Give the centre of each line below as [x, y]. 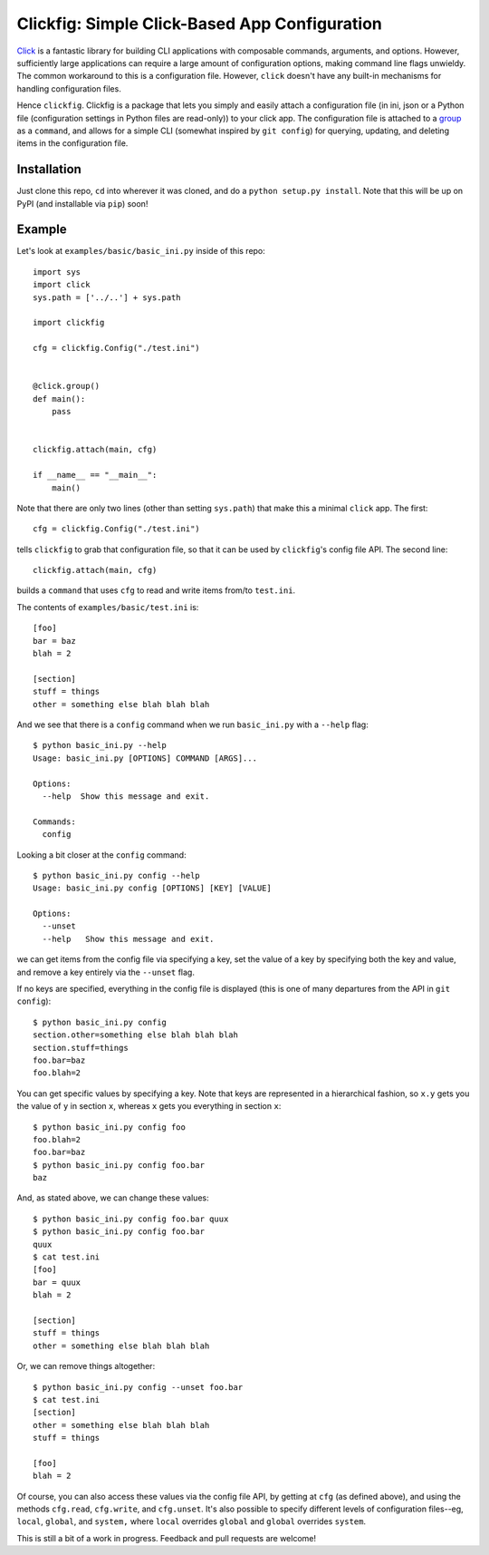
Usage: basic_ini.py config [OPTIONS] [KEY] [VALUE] [152, 888]
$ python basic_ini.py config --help [117, 875]
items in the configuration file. [72, 143]
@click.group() [67, 386]
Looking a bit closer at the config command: [101, 855]
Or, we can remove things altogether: [86, 1366]
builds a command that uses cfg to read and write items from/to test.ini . [156, 590]
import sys [57, 272]
